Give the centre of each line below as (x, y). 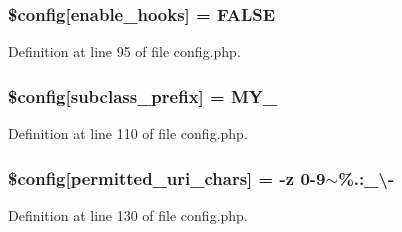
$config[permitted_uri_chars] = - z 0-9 (167, 177)
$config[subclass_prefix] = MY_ (143, 95)
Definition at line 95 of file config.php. (124, 51)
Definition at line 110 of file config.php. (128, 133)
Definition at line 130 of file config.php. (128, 214)
